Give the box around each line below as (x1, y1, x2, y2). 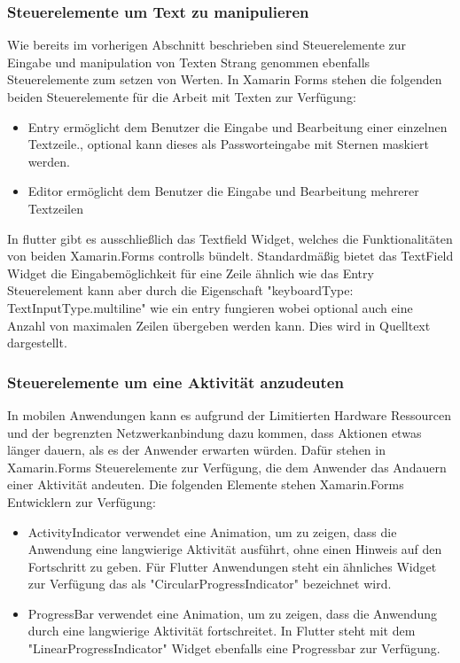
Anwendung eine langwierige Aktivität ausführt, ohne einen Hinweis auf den (27, 540, 442, 558)
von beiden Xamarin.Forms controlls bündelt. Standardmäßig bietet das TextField (7, 246, 454, 265)
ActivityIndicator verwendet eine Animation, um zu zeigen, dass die (27, 522, 397, 541)
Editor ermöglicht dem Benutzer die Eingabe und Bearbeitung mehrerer (27, 182, 419, 200)
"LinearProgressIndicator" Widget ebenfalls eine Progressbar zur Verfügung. (27, 639, 441, 658)
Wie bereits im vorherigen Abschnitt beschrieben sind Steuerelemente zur (7, 35, 407, 54)
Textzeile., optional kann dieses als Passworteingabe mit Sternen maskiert (27, 135, 430, 153)
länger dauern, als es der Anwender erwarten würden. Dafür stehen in (7, 441, 386, 459)
